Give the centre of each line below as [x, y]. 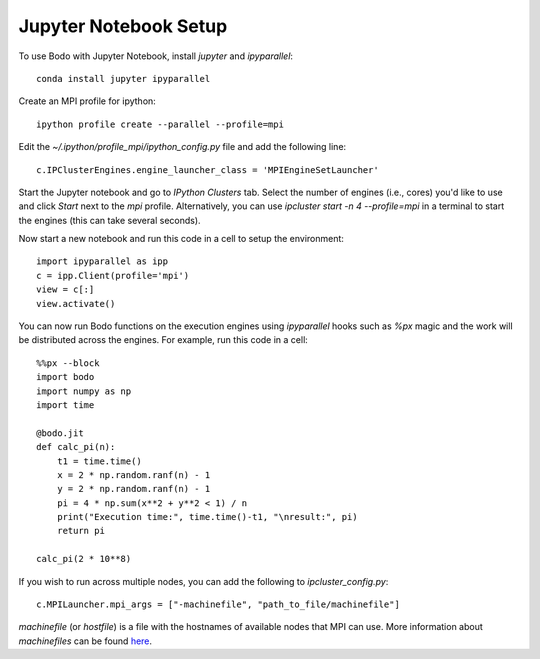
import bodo [65, 377]
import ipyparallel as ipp [102, 261]
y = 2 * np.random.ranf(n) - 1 [133, 489]
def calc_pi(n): [76, 447]
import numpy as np [84, 391]
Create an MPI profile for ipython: [87, 101]
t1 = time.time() [99, 461]
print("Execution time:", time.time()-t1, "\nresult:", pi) [207, 517]
